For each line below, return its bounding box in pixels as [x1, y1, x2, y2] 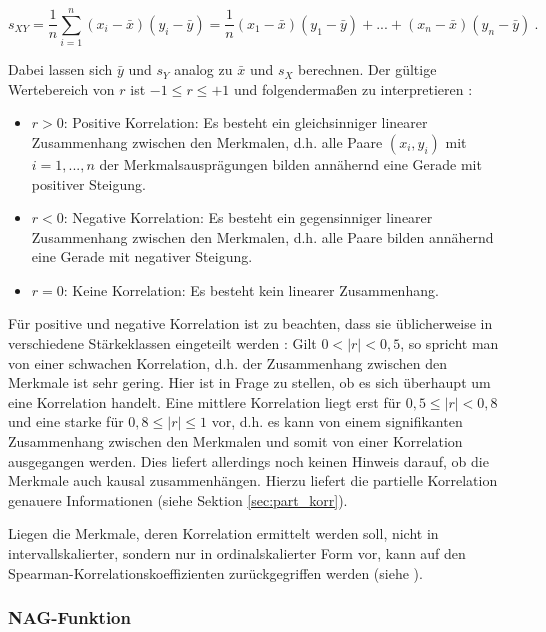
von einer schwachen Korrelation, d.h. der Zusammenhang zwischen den [8, 352, 448, 373]
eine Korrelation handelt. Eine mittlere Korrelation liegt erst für [8, 391, 401, 412]
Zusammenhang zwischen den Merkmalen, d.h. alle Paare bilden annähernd [31, 226, 494, 247]
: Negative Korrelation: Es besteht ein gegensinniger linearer [63, 207, 433, 228]
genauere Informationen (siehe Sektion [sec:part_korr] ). [8, 489, 348, 510]
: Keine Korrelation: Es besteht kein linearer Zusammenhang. [63, 279, 439, 300]
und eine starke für [8, 411, 124, 432]
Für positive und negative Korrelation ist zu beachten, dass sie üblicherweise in [8, 313, 493, 334]
